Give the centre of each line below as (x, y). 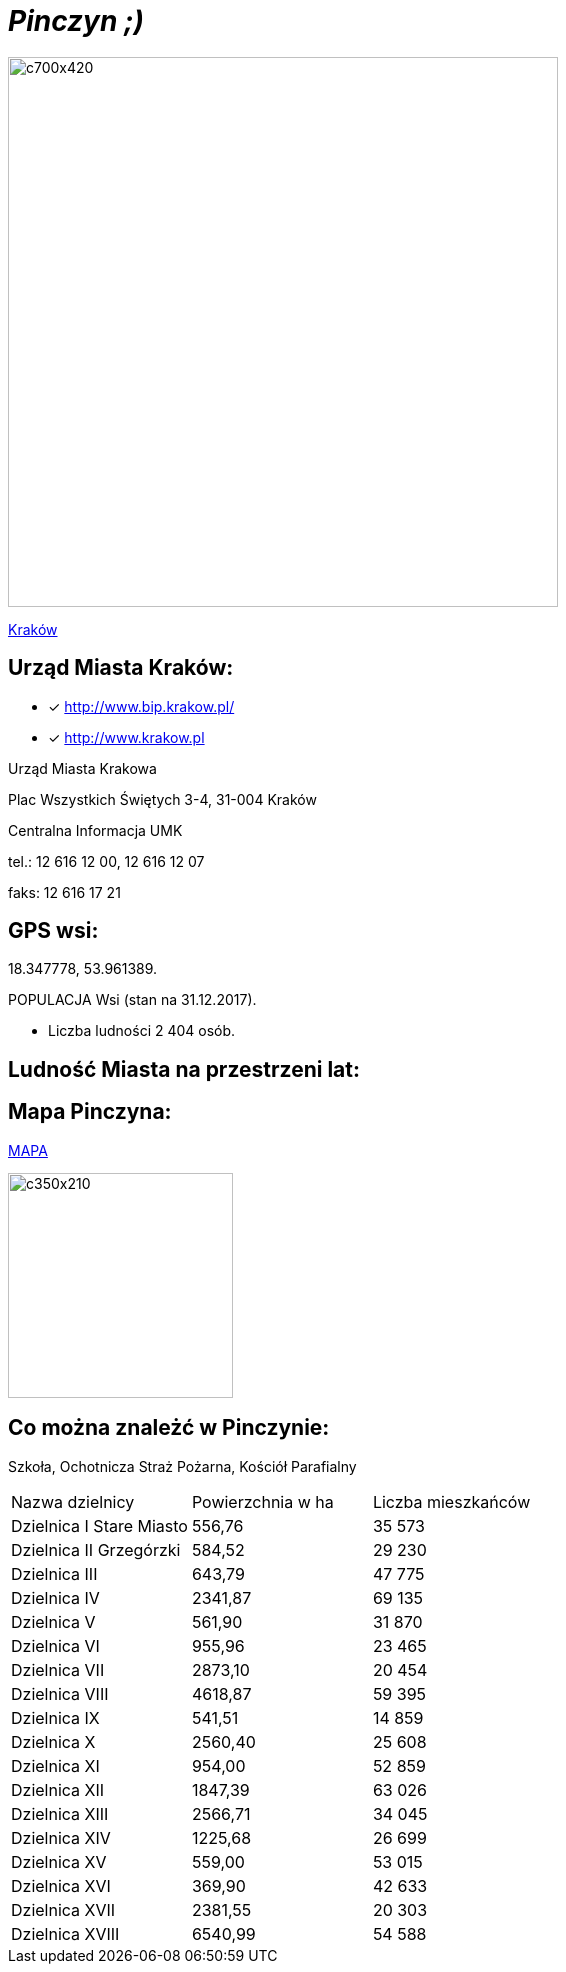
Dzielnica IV (55, 1597)
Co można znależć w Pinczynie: (169, 1428)
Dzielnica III (54, 1573)
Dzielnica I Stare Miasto (99, 1525)
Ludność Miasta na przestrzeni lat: (184, 1069)
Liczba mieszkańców (451, 1501)
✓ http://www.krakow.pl (126, 737)
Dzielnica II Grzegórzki (96, 1549)
